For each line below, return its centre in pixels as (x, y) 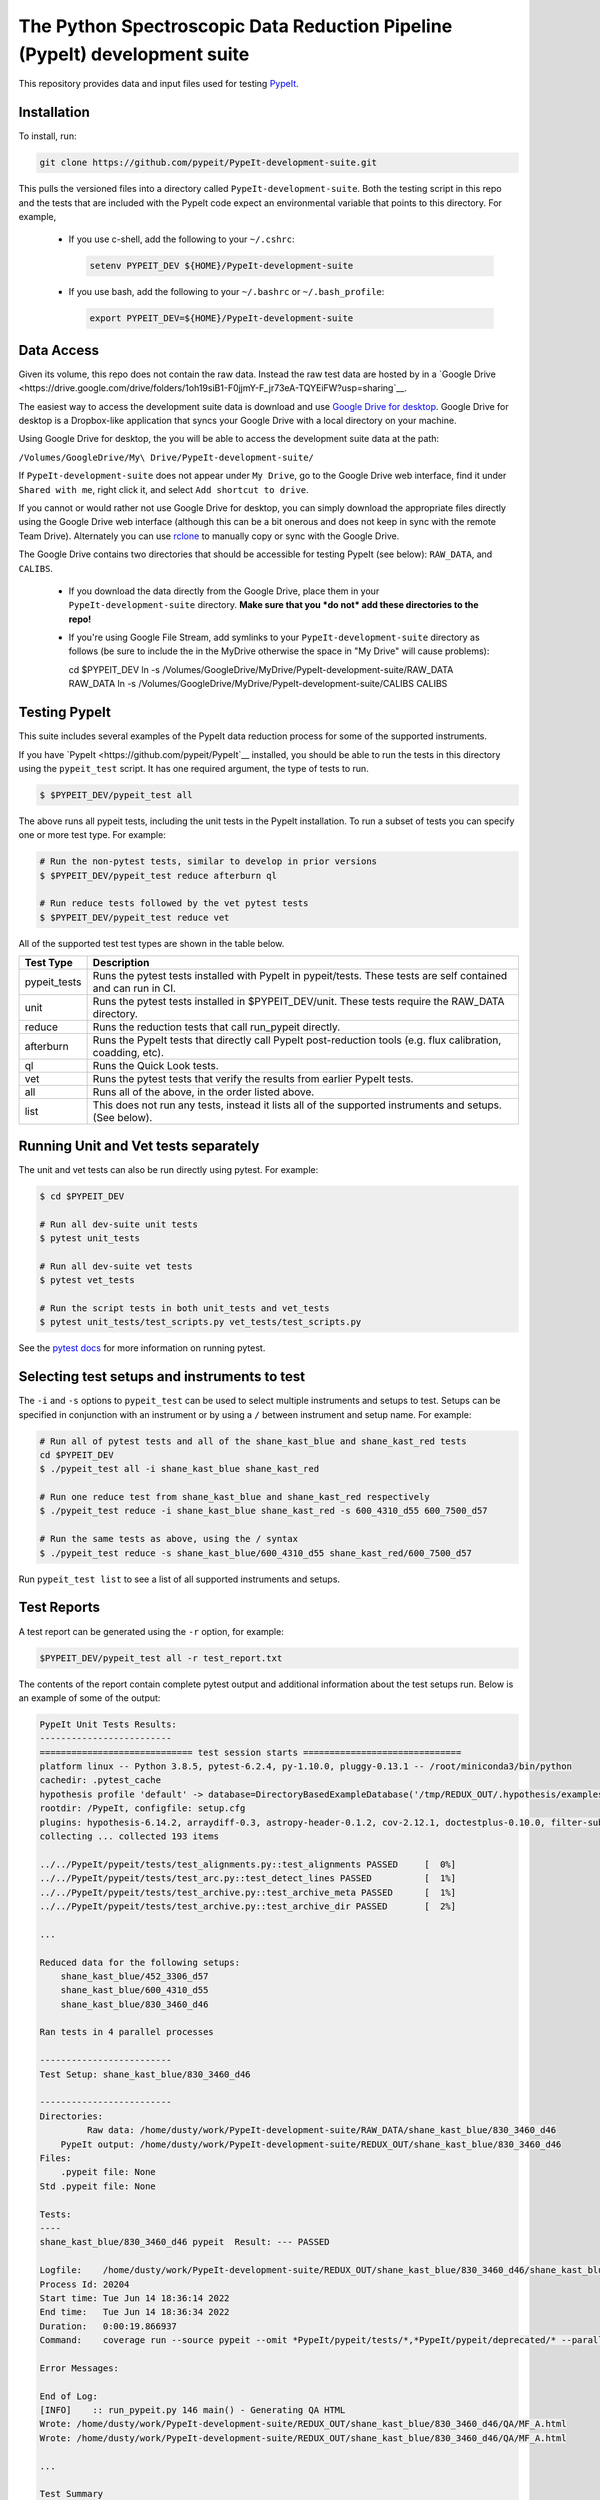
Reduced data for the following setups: (139, 1962)
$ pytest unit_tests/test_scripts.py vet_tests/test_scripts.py (200, 1322)
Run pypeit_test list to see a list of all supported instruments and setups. (179, 1579)
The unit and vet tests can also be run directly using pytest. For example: (168, 1169)
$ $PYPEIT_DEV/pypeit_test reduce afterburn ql (158, 875)
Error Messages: (79, 2368)
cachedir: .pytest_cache (100, 1780)
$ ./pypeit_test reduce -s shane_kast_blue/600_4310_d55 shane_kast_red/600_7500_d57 (255, 1553)
